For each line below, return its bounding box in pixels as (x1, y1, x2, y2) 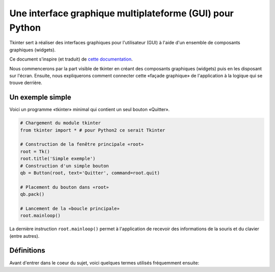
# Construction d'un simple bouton (20, 163, 109, 169)
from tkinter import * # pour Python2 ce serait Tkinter (20, 127, 166, 133)
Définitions (9, 246, 45, 255)
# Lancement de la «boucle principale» (20, 205, 120, 211)
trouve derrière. (9, 79, 43, 86)
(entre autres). (9, 233, 40, 239)
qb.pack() (20, 192, 45, 197)
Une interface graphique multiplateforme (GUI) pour (9, 8, 234, 19)
